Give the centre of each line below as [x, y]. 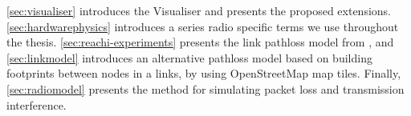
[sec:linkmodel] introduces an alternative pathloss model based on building [189, 57]
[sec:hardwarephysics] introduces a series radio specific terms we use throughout [203, 26]
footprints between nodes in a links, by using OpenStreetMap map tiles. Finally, [204, 73]
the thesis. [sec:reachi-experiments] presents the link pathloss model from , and [200, 42]
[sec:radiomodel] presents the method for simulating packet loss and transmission [205, 88]
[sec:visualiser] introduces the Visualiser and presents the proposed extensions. [199, 10]
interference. [37, 104]
